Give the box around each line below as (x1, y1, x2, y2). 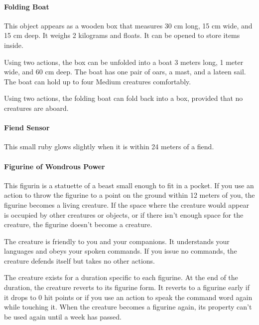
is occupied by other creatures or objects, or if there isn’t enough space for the (4, 209, 244, 220)
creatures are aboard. (4, 102, 69, 113)
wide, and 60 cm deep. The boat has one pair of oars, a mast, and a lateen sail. (4, 66, 246, 77)
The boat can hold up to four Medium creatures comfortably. (4, 76, 191, 86)
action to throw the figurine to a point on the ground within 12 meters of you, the (4, 190, 255, 200)
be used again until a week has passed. (4, 311, 122, 322)
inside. (4, 39, 23, 50)
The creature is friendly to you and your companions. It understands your (4, 236, 230, 246)
